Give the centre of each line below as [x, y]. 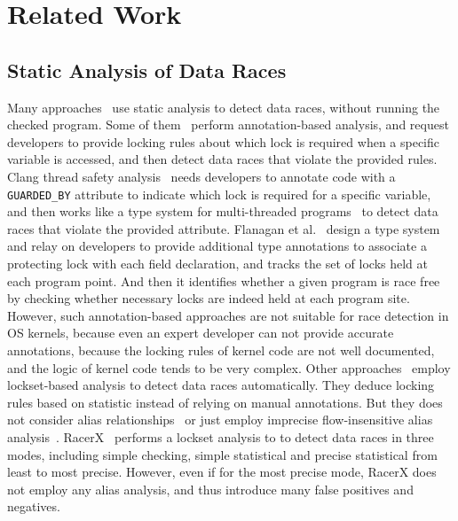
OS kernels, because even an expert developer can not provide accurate [201, 333]
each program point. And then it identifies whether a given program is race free [224, 280]
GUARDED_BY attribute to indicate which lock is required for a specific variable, [219, 194]
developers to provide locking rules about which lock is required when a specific [224, 141]
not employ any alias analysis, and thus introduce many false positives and [210, 489]
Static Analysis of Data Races [147, 70]
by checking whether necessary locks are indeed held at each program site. [209, 298]
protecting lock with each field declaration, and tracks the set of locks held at [217, 264]
